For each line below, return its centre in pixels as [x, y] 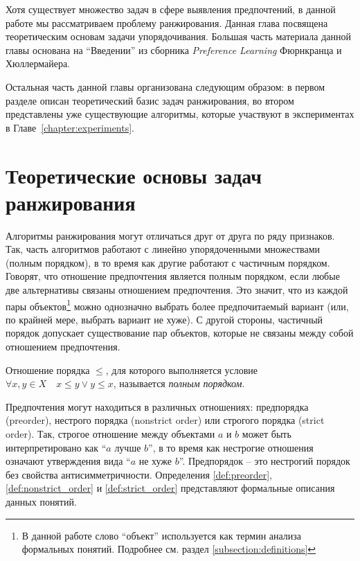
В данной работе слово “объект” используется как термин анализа [162, 535]
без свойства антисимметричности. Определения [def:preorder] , [139, 474]
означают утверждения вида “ [68, 461]
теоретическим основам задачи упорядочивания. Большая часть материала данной [178, 36]
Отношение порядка [48, 369]
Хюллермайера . [38, 63]
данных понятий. [41, 501]
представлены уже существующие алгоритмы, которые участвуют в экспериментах [180, 114]
